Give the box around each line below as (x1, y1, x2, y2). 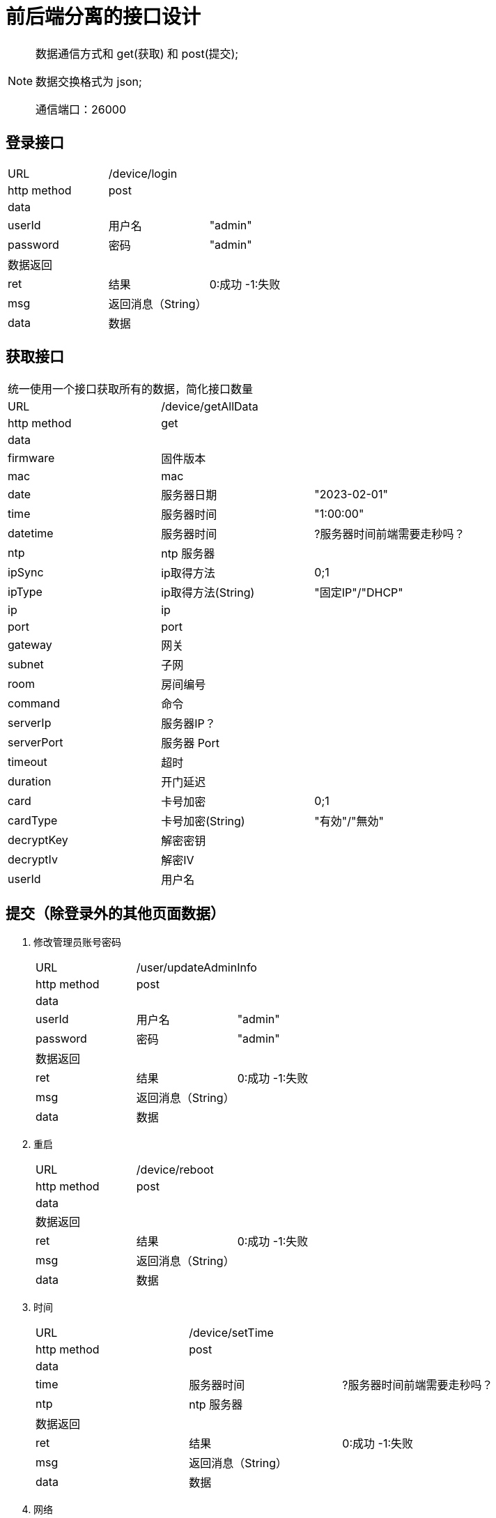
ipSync (8, 565, 44, 580)
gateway (8, 638, 52, 652)
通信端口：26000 (36, 102, 127, 116)
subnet (8, 657, 44, 672)
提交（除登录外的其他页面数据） (6, 904, 225, 922)
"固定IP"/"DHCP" (314, 585, 403, 600)
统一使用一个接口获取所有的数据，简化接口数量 (8, 382, 254, 397)
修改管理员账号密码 (33, 936, 121, 949)
